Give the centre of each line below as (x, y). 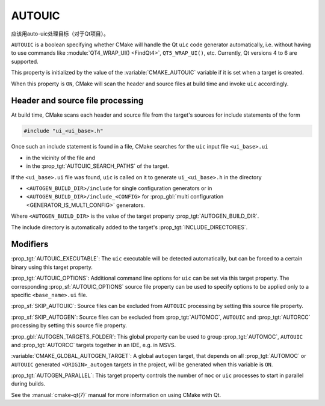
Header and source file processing (77, 101)
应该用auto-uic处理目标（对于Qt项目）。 (60, 34)
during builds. (28, 384)
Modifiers (30, 245)
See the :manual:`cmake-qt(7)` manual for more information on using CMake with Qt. (116, 395)
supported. (25, 61)
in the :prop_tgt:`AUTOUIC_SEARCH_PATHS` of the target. (98, 166)
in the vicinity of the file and (61, 158)
